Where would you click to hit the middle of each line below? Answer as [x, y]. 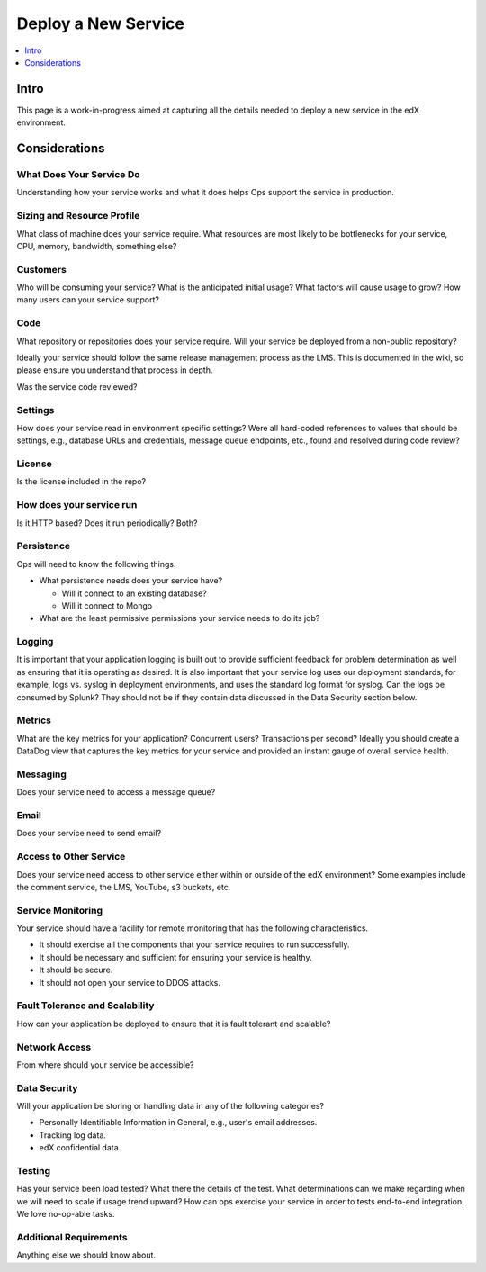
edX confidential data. [80, 1148]
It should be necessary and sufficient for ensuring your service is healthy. [175, 957]
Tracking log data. [73, 1135]
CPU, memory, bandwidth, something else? [97, 246]
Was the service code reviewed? [77, 386]
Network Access [54, 1047]
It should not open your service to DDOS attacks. [130, 982]
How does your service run [77, 505]
